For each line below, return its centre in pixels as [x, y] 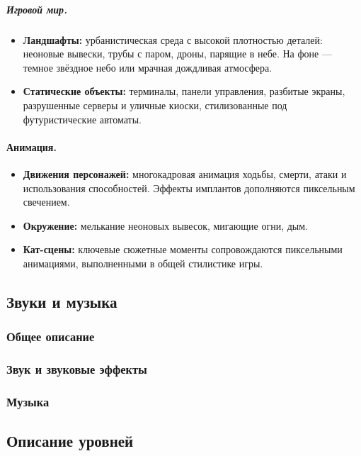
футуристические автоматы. [82, 119]
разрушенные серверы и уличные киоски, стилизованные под [155, 105]
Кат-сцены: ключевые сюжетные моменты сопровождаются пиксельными [183, 249]
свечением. [46, 202]
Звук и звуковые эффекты [77, 369]
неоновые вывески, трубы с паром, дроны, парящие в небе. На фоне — [177, 54]
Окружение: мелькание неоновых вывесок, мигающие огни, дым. [165, 225]
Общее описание [51, 337]
